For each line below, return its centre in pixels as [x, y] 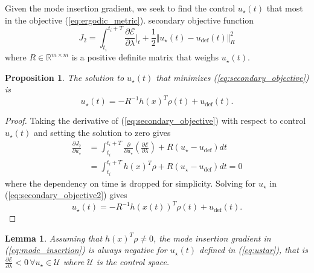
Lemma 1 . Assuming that [54, 238]
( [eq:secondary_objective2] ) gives [66, 195]
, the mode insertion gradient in [212, 238]
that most [285, 8]
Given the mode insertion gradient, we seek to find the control [120, 8]
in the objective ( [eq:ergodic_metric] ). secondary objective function [130, 20]
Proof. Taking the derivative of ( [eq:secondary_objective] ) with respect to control [155, 120]
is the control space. [133, 262]
